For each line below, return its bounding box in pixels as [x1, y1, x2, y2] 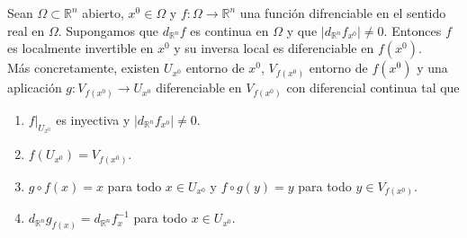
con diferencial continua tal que [286, 78, 460, 97]
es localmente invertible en [7, 39, 154, 57]
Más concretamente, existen [7, 58, 160, 77]
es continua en [190, 21, 269, 40]
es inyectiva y [56, 110, 130, 128]
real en [7, 21, 45, 40]
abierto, [82, 4, 124, 22]
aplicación [7, 78, 62, 97]
